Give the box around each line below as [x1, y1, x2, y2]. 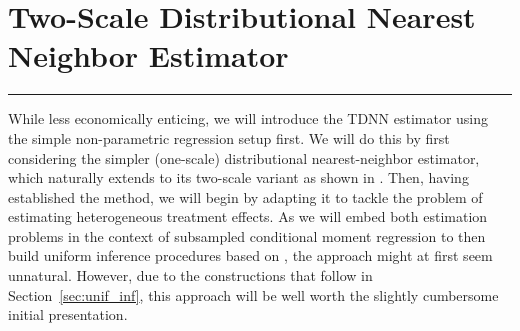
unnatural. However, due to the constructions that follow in [8, 265, 373, 286]
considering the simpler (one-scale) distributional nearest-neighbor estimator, [8, 147, 480, 168]
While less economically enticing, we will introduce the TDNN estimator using [8, 108, 489, 129]
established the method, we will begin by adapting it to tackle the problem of [8, 186, 483, 207]
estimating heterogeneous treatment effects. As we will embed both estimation [8, 206, 488, 227]
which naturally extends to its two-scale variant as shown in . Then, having [8, 167, 469, 188]
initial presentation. [8, 304, 128, 325]
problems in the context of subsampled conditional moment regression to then [8, 225, 486, 246]
